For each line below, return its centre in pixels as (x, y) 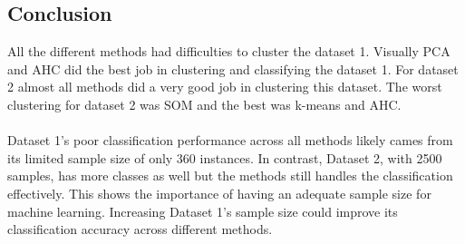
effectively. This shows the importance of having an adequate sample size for (219, 193)
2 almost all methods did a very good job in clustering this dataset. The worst (225, 87)
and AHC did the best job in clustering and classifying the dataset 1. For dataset (233, 68)
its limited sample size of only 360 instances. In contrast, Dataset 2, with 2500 (225, 157)
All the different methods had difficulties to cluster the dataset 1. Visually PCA (229, 51)
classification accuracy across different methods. (140, 229)
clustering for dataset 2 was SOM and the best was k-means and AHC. (204, 104)
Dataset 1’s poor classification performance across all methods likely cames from (230, 140)
